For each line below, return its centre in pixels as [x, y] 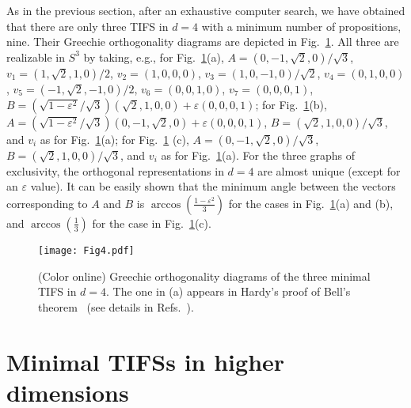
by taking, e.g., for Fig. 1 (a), [154, 57]
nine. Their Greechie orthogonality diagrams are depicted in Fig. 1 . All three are [203, 42]
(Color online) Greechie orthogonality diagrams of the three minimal [204, 276]
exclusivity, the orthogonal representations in [115, 170]
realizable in [36, 57]
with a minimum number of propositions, [301, 26]
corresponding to [47, 203]
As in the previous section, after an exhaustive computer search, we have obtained [206, 10]
